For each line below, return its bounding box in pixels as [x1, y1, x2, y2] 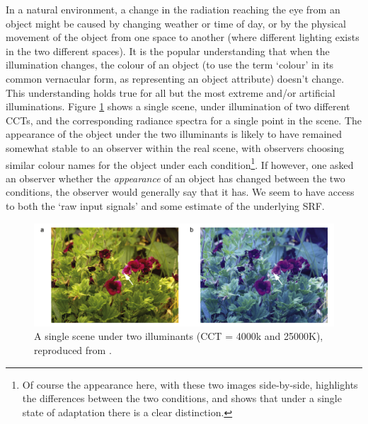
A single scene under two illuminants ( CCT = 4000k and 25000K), [34, 329, 323, 343]
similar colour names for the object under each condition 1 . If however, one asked [6, 155, 354, 172]
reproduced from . [34, 342, 112, 357]
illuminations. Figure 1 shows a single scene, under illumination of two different [6, 99, 350, 114]
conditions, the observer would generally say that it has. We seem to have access [6, 184, 355, 199]
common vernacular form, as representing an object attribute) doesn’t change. [6, 71, 345, 86]
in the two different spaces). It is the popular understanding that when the [6, 43, 330, 58]
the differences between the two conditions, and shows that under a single [22, 391, 342, 406]
